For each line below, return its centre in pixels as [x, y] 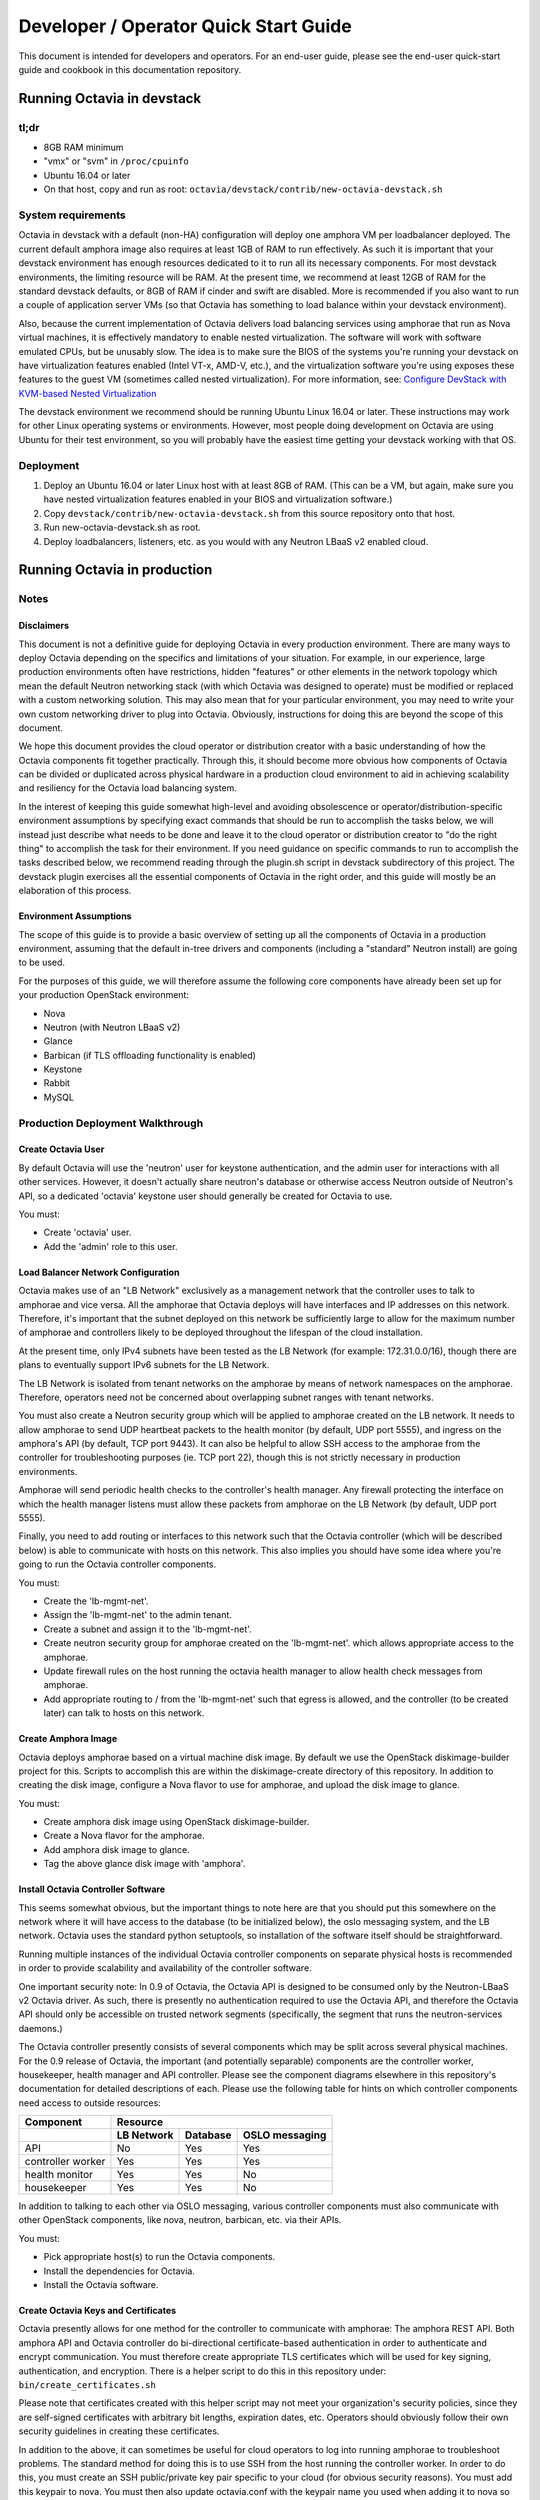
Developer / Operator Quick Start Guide [185, 26]
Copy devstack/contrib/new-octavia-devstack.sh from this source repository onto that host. [249, 513]
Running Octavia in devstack [110, 98]
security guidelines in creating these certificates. [119, 2431]
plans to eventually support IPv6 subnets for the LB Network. [144, 1365]
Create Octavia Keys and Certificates [97, 2311]
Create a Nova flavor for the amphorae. [124, 1836]
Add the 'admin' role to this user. [110, 1246]
